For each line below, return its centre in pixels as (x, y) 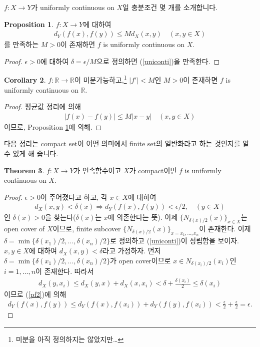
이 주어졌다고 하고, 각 (74, 197)
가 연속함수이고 (97, 170)
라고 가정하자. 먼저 (132, 251)
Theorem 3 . (24, 170)
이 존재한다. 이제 (225, 229)
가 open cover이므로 (140, 260)
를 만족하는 (21, 44)
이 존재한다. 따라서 (65, 271)
